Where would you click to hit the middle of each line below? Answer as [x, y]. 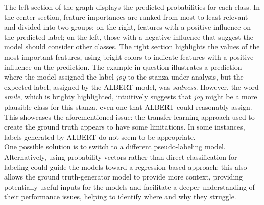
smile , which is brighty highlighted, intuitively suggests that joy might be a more [131, 97]
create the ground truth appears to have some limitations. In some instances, [125, 127]
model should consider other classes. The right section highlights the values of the [132, 47]
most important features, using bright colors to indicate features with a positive [129, 56]
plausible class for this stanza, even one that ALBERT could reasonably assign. [128, 106]
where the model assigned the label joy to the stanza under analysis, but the [124, 77]
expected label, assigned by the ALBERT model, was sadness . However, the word [131, 86]
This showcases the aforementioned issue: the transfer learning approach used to [129, 117]
